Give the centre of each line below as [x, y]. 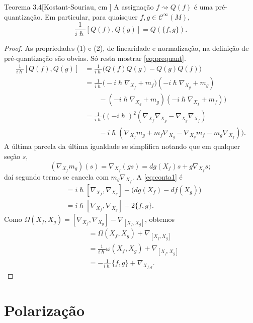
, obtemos [160, 219]
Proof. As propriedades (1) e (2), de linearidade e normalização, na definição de [126, 48]
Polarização [45, 310]
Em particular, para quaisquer [91, 16]
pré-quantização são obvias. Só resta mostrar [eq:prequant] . [95, 58]
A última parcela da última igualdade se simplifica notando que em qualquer [122, 146]
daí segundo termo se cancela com [56, 176]
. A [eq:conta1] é [157, 176]
